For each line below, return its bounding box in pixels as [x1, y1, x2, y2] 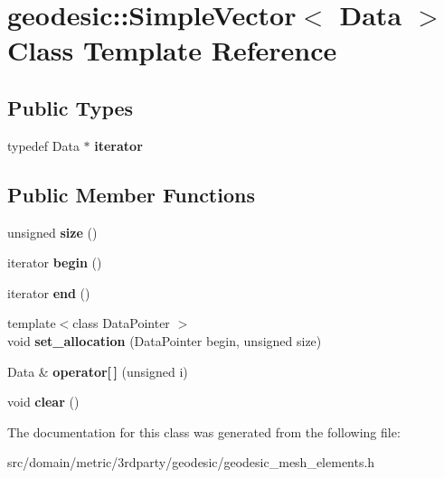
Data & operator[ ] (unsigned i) [7, 361, 188, 380]
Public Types [7, 93, 134, 121]
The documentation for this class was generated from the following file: [7, 422, 401, 441]
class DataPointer [72, 314, 170, 333]
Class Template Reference [7, 32, 337, 69]
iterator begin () [7, 253, 102, 272]
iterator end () [7, 283, 90, 302]
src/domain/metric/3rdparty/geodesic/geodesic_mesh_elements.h [7, 453, 375, 472]
